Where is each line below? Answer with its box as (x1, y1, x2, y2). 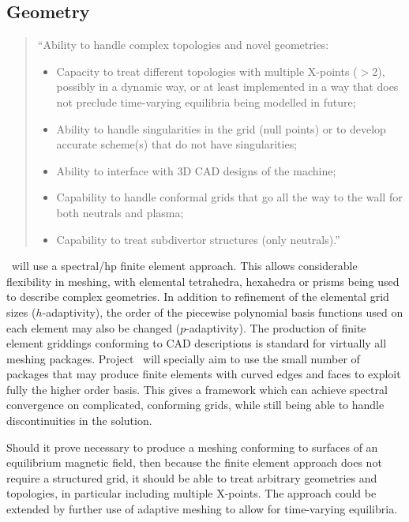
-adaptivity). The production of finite (186, 319, 366, 336)
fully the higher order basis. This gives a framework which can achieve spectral (6, 381, 388, 397)
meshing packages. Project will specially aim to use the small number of (6, 350, 360, 366)
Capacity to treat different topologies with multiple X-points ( (56, 62, 358, 79)
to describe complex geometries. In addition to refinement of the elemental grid (6, 288, 389, 305)
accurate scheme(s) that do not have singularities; (56, 136, 298, 152)
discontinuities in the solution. (6, 412, 152, 429)
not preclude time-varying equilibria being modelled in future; (56, 93, 356, 110)
